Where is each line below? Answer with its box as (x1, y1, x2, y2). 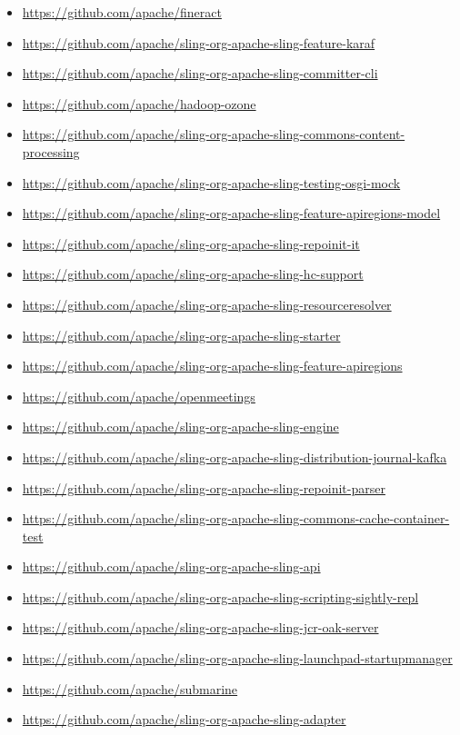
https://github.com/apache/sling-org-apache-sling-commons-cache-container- (22, 509, 450, 528)
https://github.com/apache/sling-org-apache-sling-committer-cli (22, 64, 378, 83)
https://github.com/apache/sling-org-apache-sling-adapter (22, 710, 346, 729)
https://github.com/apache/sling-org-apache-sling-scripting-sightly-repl (22, 587, 419, 606)
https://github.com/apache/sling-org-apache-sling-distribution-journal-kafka (22, 447, 447, 466)
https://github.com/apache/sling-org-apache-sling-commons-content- (22, 124, 405, 144)
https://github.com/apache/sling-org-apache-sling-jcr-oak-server (22, 618, 379, 637)
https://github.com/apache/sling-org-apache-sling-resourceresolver (22, 294, 392, 313)
